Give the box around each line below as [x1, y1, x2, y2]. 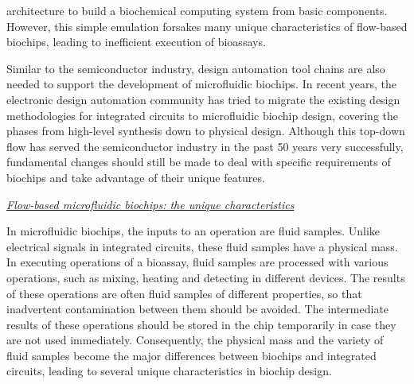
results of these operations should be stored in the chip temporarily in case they [6, 316, 396, 332]
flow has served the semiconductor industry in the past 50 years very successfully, [6, 138, 404, 154]
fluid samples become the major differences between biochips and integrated [6, 347, 377, 363]
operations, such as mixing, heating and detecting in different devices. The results [6, 269, 405, 285]
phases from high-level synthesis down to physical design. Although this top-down [6, 122, 405, 139]
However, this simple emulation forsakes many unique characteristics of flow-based [6, 17, 408, 34]
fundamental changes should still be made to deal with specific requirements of [6, 153, 391, 170]
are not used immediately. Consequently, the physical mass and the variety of [6, 332, 384, 348]
